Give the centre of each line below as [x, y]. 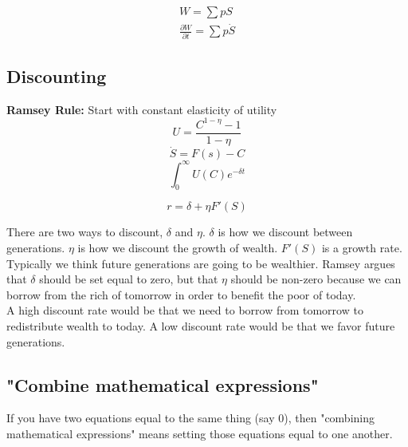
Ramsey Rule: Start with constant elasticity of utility [142, 109]
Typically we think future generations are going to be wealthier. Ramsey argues [201, 263]
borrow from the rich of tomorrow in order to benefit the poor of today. [181, 294]
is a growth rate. [362, 248]
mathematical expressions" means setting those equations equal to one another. [200, 434]
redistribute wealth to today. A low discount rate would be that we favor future [201, 326]
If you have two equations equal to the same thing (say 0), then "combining [190, 418]
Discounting [57, 75]
